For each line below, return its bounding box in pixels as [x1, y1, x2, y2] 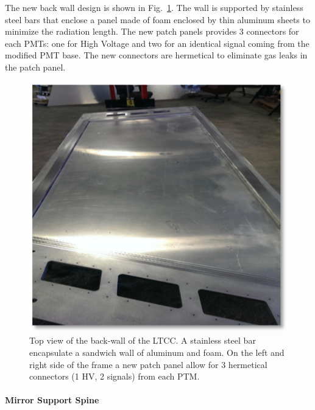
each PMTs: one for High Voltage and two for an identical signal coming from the [5, 36, 310, 49]
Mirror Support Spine [5, 394, 99, 406]
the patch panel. [5, 60, 66, 73]
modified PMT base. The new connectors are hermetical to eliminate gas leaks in [5, 49, 308, 61]
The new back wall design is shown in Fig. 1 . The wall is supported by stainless [5, 1, 303, 13]
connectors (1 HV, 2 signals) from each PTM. [29, 370, 200, 383]
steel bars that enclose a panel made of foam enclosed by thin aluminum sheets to [5, 13, 310, 26]
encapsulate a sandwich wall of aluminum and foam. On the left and [29, 346, 285, 359]
